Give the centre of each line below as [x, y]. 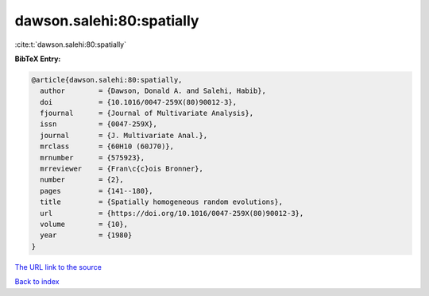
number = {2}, [82, 180]
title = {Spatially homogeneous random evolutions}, [162, 202]
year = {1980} [86, 235]
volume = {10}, [84, 224]
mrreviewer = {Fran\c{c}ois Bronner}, [122, 169]
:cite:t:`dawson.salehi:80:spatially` [71, 44]
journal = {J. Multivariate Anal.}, [124, 135]
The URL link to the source [58, 267]
